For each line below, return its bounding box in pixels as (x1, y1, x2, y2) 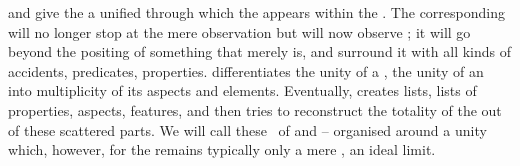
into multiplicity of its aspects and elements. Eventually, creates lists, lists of (8, 80, 477, 101)
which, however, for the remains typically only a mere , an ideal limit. (8, 139, 436, 160)
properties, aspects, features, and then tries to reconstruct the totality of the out (8, 99, 502, 120)
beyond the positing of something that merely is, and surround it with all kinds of (8, 41, 512, 62)
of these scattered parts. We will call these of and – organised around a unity (8, 119, 487, 140)
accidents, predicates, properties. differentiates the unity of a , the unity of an (8, 60, 484, 81)
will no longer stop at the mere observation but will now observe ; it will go (8, 21, 471, 42)
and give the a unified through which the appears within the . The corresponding (8, 2, 505, 22)
